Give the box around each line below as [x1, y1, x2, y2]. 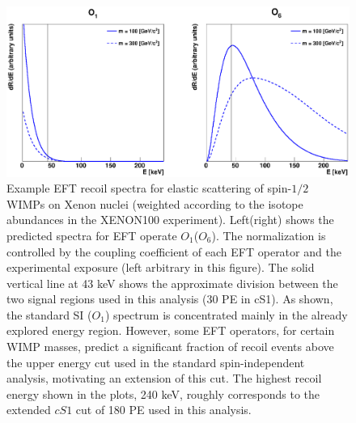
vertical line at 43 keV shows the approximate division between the [6, 274, 338, 291]
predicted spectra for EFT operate [6, 226, 177, 243]
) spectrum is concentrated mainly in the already [104, 306, 348, 323]
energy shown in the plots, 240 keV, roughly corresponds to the [6, 385, 320, 402]
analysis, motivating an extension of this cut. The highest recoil [6, 370, 322, 387]
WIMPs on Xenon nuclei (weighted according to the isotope [6, 195, 303, 212]
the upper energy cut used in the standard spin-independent [6, 353, 305, 370]
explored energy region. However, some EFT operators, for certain [6, 322, 335, 339]
